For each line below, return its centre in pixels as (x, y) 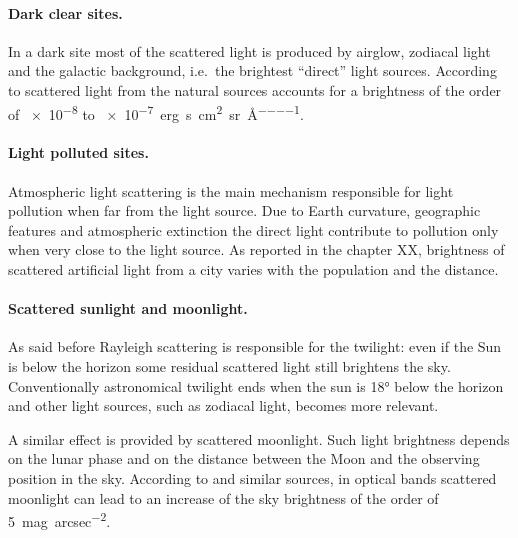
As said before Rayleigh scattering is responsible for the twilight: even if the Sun (255, 346)
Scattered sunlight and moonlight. (128, 308)
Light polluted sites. (78, 152)
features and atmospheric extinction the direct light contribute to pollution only (253, 229)
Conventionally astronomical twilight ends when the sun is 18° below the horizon (256, 385)
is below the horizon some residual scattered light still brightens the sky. (229, 365)
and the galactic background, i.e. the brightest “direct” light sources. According (252, 70)
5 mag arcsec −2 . (59, 519)
